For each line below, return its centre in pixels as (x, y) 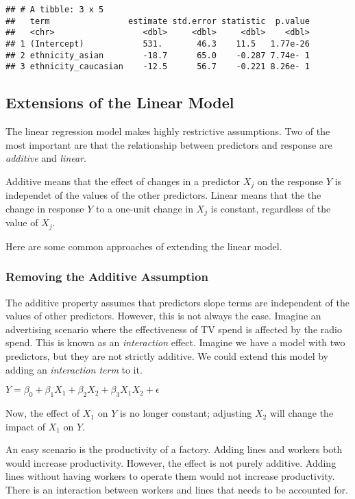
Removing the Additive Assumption (107, 277)
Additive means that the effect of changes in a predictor (123, 181)
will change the (302, 413)
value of (22, 222)
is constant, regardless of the (271, 208)
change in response (45, 208)
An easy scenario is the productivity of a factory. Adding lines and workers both (174, 449)
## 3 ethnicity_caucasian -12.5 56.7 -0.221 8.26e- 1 (158, 67)
